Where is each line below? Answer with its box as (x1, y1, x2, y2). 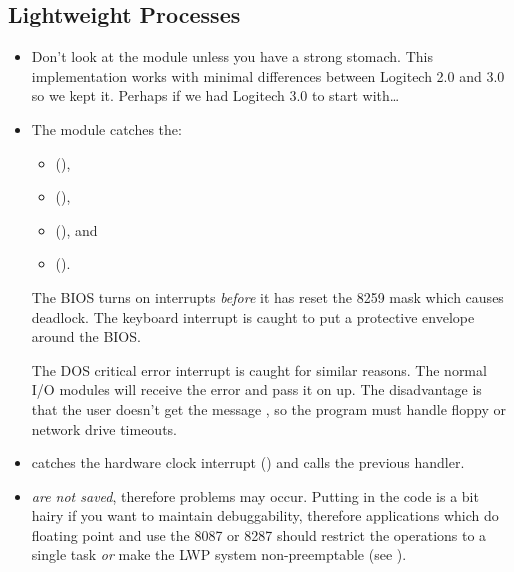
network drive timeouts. (31, 418, 178, 439)
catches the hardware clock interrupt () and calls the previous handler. (31, 452, 465, 473)
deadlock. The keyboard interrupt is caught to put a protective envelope (31, 306, 475, 327)
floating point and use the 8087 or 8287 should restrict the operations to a (31, 524, 487, 545)
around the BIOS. (31, 326, 141, 347)
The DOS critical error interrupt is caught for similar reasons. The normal (31, 359, 487, 380)
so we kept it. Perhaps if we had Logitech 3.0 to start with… (31, 85, 400, 106)
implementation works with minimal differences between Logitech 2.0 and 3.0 (31, 65, 505, 86)
